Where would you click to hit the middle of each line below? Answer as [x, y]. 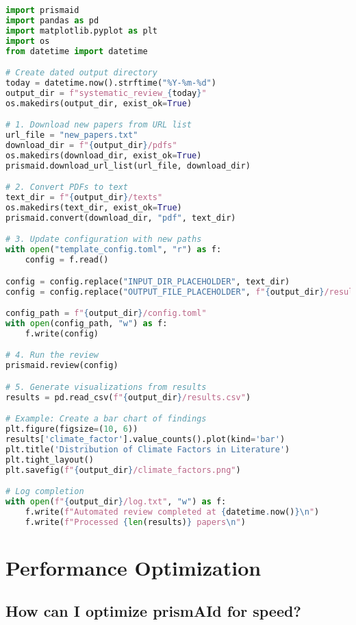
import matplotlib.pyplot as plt [81, 30]
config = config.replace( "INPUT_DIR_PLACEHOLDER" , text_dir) [148, 281]
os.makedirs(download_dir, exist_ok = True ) [104, 155]
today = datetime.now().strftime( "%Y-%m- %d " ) [111, 83]
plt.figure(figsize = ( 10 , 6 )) [72, 429]
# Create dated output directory [81, 73]
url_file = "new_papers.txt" [72, 135]
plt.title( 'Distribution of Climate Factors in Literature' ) [148, 449]
